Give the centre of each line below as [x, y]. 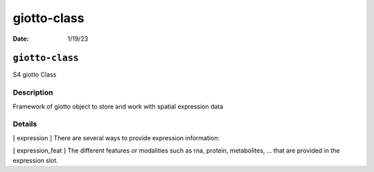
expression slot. [35, 160]
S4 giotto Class [35, 75]
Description [33, 93]
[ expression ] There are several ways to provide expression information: [116, 137]
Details [25, 124]
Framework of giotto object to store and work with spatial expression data [118, 106]
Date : [21, 39]
